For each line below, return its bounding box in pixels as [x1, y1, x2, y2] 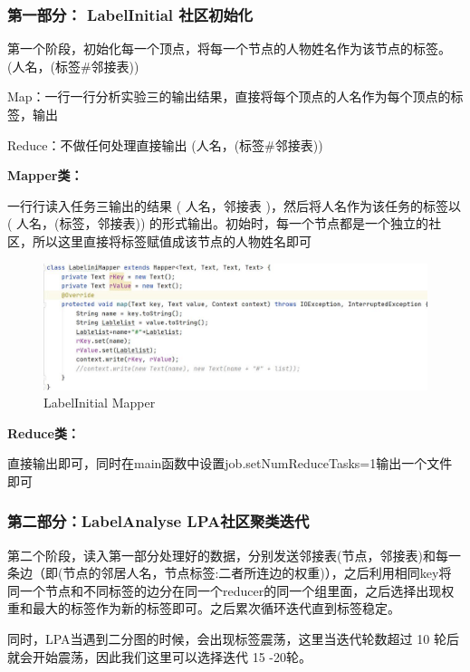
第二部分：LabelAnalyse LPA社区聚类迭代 [7, 510, 310, 533]
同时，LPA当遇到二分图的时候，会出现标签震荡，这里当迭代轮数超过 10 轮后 [7, 629, 459, 648]
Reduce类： [7, 423, 80, 442]
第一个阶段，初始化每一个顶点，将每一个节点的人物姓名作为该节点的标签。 [7, 39, 451, 58]
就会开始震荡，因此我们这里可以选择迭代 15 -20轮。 [7, 647, 312, 666]
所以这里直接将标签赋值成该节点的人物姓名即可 [32, 231, 312, 250]
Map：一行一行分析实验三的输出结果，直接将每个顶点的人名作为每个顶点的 [7, 87, 451, 106]
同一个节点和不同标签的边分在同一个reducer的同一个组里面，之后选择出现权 [7, 581, 455, 600]
